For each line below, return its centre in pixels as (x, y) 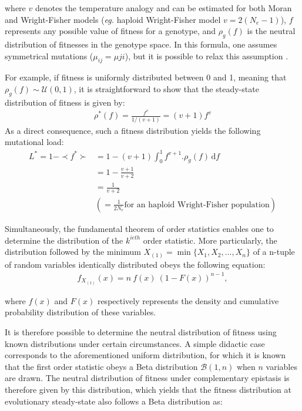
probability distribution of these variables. (80, 312)
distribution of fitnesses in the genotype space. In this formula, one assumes (141, 44)
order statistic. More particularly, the (210, 240)
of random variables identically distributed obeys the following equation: (135, 264)
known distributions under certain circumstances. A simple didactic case (135, 343)
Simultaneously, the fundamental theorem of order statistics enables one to (139, 228)
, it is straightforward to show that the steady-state (166, 88)
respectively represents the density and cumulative (188, 300)
